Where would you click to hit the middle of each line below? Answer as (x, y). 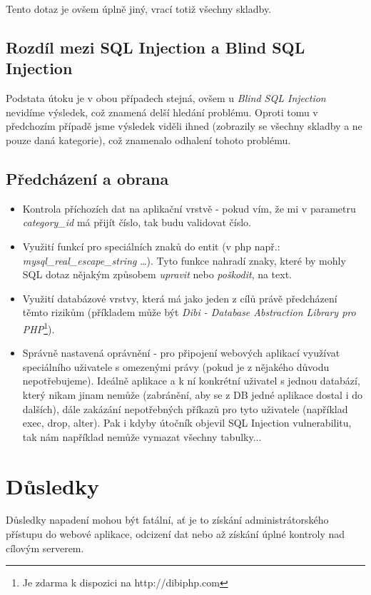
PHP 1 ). (39, 327)
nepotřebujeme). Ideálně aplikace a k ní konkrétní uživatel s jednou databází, (191, 381)
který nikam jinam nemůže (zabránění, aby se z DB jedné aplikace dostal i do (193, 394)
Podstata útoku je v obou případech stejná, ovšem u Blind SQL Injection (166, 98)
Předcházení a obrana (87, 178)
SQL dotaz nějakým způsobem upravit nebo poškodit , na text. (157, 274)
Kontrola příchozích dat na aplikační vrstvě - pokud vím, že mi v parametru (189, 208)
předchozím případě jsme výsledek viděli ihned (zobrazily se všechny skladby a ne (184, 126)
